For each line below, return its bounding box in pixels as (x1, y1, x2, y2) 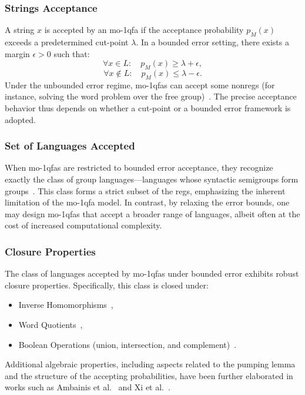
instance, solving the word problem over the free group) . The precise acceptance (5, 90, 297, 102)
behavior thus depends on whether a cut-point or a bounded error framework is (5, 101, 291, 114)
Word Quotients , (18, 318, 83, 330)
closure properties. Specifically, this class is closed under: (5, 278, 209, 291)
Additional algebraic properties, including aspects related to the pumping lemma (5, 358, 296, 370)
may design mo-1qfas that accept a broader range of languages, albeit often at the (5, 207, 300, 220)
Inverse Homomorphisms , (18, 298, 113, 311)
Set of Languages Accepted (5, 138, 135, 153)
